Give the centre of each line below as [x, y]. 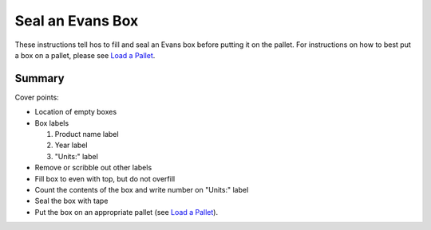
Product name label [87, 134]
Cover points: [37, 97]
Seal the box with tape [71, 201]
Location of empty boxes [76, 112]
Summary [40, 78]
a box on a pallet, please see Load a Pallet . [85, 55]
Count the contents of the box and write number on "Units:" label [142, 189]
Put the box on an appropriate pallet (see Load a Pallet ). [127, 212]
